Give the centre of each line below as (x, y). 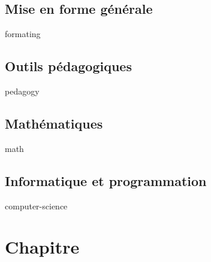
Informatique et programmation (106, 180)
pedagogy (22, 91)
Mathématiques (54, 123)
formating (23, 34)
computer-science (36, 205)
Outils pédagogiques (68, 66)
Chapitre (42, 247)
